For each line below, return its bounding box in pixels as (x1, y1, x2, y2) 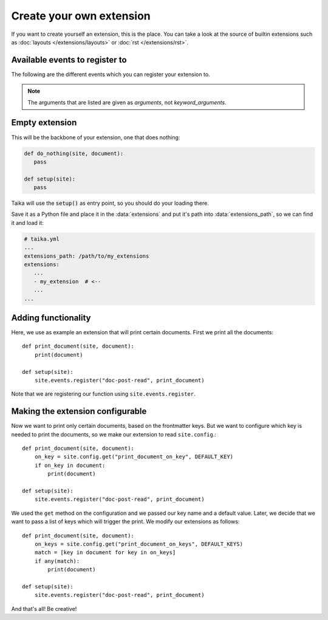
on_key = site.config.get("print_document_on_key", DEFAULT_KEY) (34, 453, 234, 460)
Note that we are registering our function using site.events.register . (11, 390, 196, 398)
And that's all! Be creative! (11, 605, 77, 612)
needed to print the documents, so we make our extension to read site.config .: (11, 430, 217, 438)
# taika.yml (24, 235, 60, 243)
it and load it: (11, 219, 44, 226)
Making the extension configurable (11, 406, 147, 416)
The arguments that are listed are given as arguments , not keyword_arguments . (27, 98, 227, 106)
